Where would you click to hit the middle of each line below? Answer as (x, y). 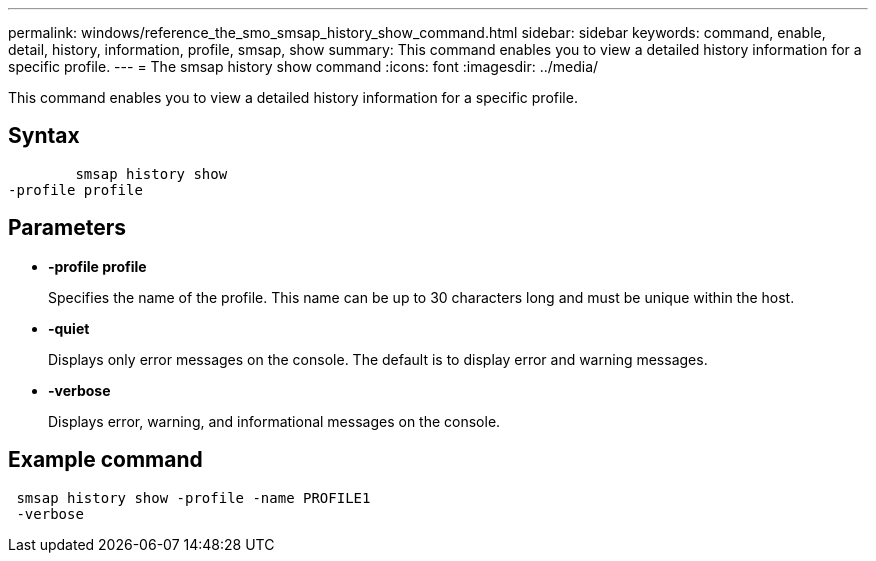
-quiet (69, 328)
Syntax (44, 136)
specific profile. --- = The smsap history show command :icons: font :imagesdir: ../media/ (303, 66)
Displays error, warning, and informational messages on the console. (274, 421)
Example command (105, 460)
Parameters (67, 228)
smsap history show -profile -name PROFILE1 (193, 497)
